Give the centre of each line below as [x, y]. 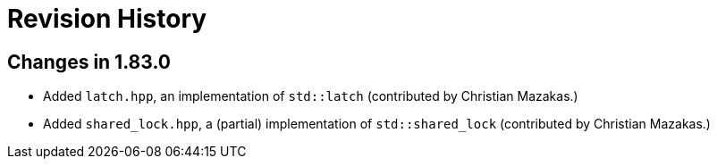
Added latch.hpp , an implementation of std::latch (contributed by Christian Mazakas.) [311, 96]
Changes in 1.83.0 [89, 62]
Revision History [107, 19]
